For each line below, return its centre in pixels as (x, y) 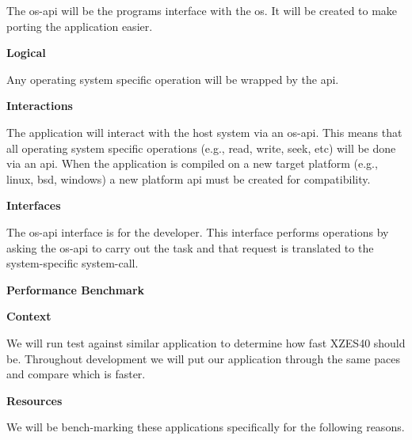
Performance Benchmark (76, 289)
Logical (26, 53)
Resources (34, 400)
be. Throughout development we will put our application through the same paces (203, 358)
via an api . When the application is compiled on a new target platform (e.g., (192, 163)
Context (29, 316)
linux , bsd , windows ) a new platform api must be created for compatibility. (189, 178)
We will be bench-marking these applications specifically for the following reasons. (206, 427)
